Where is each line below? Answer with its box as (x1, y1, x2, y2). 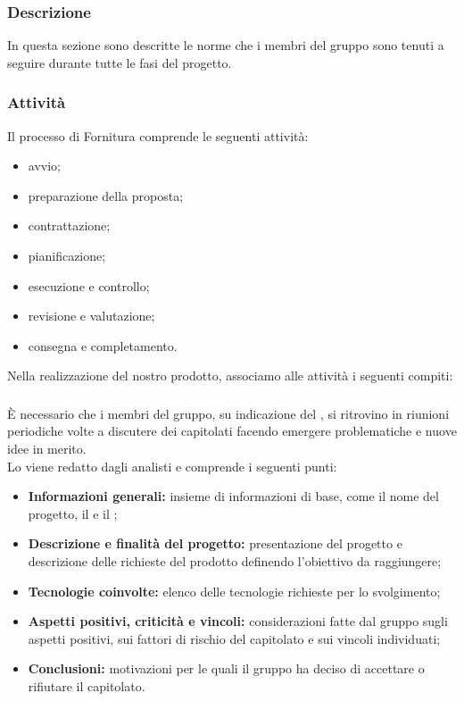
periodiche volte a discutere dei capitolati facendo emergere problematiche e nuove (7, 421, 457, 440)
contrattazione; (28, 216, 111, 235)
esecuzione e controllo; (28, 276, 150, 295)
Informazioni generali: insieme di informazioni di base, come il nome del (28, 487, 439, 505)
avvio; (28, 156, 61, 175)
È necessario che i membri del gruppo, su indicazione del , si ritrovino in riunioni (7, 404, 450, 422)
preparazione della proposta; (28, 186, 184, 204)
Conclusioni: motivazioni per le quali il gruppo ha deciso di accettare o (28, 659, 425, 678)
